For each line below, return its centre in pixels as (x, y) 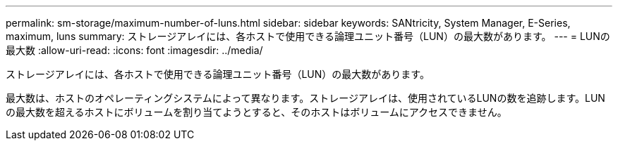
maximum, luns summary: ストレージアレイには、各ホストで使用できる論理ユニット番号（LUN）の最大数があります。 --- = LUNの (308, 36)
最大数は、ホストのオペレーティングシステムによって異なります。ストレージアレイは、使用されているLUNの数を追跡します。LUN (305, 98)
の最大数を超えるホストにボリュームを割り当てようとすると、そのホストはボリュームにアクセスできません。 (256, 112)
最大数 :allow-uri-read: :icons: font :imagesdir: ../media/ (134, 50)
